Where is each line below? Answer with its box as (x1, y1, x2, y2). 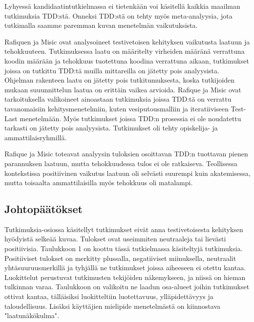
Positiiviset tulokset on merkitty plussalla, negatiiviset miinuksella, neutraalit (4, 253, 236, 263)
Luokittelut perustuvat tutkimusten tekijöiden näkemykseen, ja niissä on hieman (4, 272, 246, 282)
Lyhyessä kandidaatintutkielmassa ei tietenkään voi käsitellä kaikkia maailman (4, 1, 240, 11)
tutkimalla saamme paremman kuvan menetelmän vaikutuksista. (4, 20, 198, 30)
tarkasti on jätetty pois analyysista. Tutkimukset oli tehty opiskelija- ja (4, 123, 218, 133)
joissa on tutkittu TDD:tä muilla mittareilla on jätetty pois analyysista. (4, 65, 219, 75)
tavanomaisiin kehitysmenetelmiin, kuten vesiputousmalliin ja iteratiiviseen (4, 103, 229, 113)
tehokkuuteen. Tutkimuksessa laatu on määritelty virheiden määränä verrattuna (4, 46, 245, 56)
